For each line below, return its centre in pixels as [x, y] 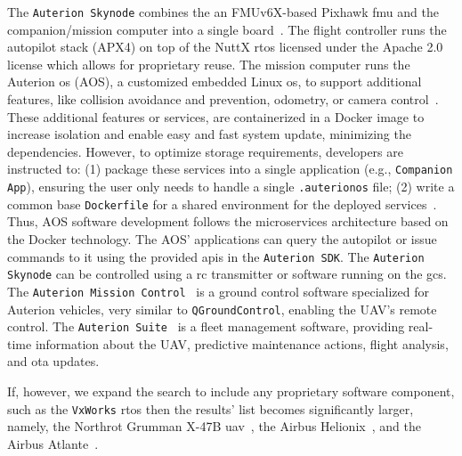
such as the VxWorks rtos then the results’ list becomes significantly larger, [211, 408]
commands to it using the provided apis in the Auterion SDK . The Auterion [216, 256]
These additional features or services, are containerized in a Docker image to [216, 116]
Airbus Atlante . [53, 443]
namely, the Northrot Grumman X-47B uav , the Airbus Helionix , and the [214, 426]
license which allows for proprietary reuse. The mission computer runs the [209, 64]
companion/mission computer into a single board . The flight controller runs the [227, 29]
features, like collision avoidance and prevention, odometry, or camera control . [223, 99]
